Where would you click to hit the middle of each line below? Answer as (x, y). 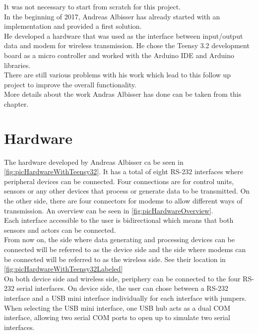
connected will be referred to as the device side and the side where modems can (125, 249)
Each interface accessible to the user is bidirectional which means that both (119, 220)
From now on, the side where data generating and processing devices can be (119, 239)
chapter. (16, 103)
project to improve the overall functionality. (70, 84)
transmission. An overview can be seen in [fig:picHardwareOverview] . (109, 210)
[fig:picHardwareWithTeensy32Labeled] (64, 269)
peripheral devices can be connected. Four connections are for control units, (119, 181)
